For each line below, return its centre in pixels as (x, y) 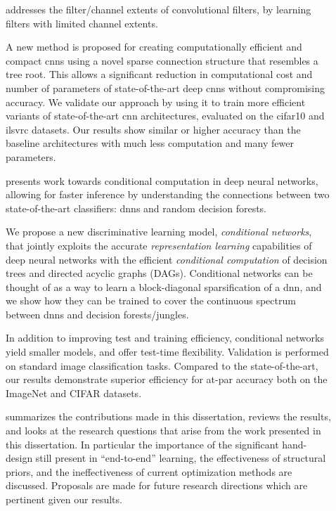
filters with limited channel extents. (82, 23)
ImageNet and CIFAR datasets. (74, 393)
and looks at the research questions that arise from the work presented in (163, 431)
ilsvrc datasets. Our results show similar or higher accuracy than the (153, 129)
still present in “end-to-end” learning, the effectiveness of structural (181, 458)
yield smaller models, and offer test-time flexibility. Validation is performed (167, 352)
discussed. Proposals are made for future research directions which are (157, 485)
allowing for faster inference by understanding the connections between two (168, 194)
